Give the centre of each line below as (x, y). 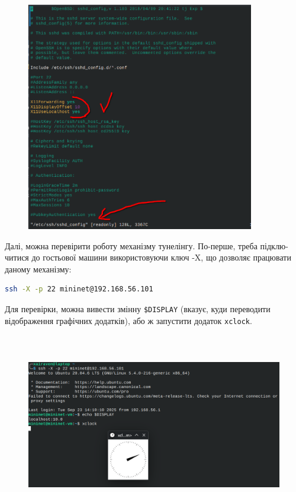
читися (17, 257)
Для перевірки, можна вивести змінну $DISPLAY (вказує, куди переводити (138, 308)
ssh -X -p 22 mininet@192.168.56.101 (79, 289)
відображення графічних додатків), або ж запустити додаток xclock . (128, 320)
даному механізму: (38, 269)
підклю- (274, 245)
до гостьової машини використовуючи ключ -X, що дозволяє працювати (161, 257)
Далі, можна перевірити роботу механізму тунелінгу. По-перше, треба (131, 245)
